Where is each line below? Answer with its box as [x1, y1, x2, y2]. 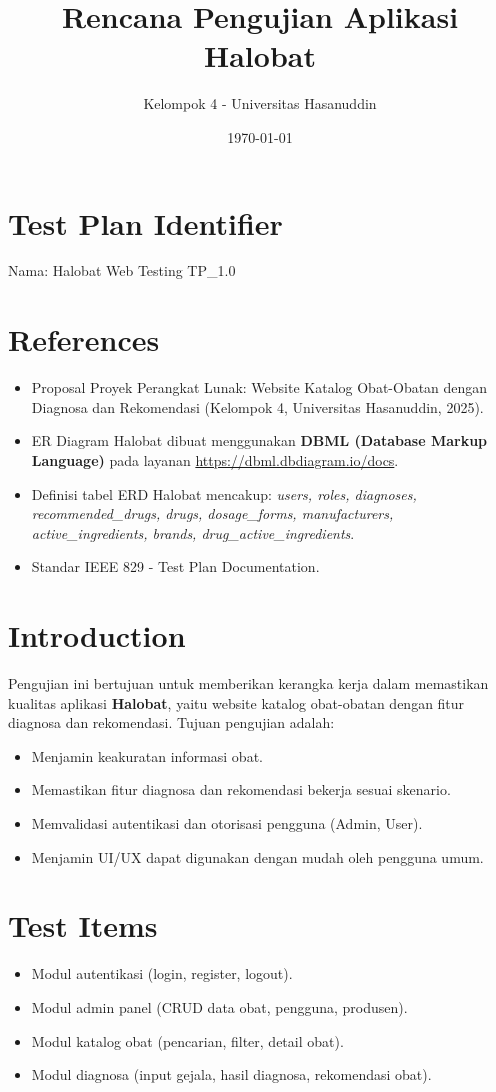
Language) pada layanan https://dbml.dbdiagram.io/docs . [31, 449, 399, 470]
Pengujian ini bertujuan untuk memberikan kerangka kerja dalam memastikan [8, 673, 489, 694]
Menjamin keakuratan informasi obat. [31, 745, 263, 766]
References [8, 319, 160, 360]
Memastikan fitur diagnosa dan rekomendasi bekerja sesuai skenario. [31, 779, 451, 800]
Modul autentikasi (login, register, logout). [31, 963, 293, 984]
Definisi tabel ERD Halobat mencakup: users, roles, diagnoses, [31, 483, 417, 504]
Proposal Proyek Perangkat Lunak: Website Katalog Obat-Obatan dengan [31, 377, 488, 398]
